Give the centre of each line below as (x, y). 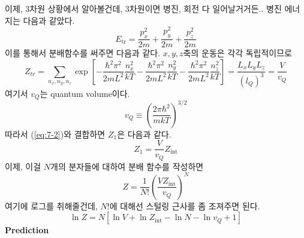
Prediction (27, 230)
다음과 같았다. (49, 20)
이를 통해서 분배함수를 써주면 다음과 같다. (83, 53)
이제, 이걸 (23, 166)
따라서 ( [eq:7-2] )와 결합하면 (55, 134)
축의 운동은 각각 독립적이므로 (238, 53)
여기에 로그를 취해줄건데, (51, 205)
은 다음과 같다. (144, 134)
